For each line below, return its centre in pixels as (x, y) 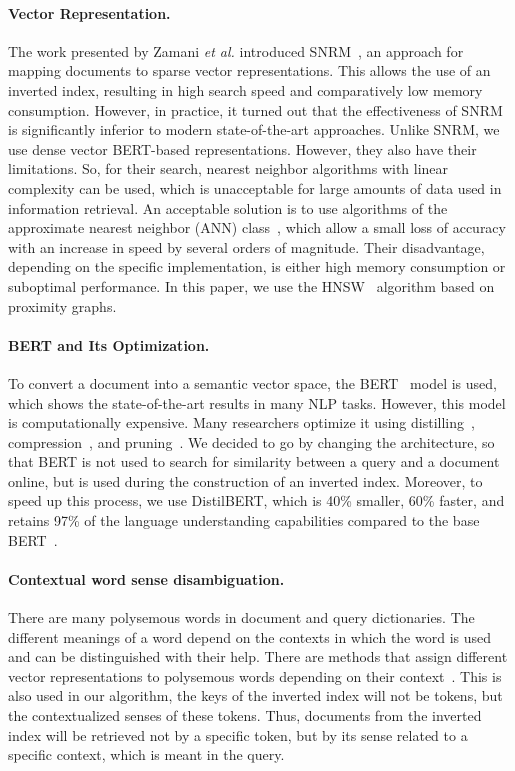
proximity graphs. (62, 305)
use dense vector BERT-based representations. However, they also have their (242, 148)
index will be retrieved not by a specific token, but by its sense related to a (238, 734)
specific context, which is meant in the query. (146, 754)
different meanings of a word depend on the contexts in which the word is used (250, 636)
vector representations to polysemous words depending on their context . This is (255, 675)
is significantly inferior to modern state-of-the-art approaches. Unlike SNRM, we (254, 129)
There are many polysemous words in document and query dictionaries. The (241, 617)
